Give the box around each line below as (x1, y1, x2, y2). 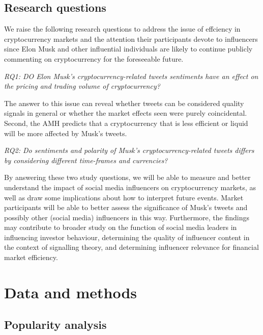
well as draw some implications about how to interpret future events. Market (4, 192, 244, 202)
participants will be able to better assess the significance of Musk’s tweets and (4, 202, 248, 213)
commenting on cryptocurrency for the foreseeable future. (4, 53, 184, 64)
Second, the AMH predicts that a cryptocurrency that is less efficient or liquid (4, 117, 248, 128)
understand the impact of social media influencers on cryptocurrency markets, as (4, 182, 256, 192)
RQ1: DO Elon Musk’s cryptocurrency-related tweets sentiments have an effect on (4, 70, 258, 81)
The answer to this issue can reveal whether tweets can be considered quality (4, 97, 244, 108)
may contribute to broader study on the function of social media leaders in (4, 222, 237, 233)
